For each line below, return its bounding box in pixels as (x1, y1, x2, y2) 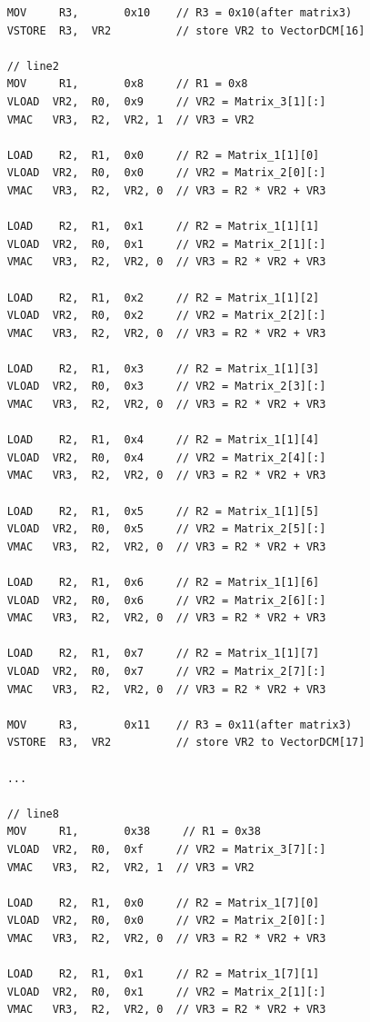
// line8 (6, 807, 59, 820)
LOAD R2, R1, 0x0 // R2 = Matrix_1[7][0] (6, 896, 320, 909)
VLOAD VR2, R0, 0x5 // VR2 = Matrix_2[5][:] (6, 522, 326, 536)
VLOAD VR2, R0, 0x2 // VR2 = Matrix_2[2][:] (6, 309, 326, 322)
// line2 (6, 59, 59, 73)
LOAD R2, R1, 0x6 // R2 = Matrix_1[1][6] (6, 576, 320, 589)
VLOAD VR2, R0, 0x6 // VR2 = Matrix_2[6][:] (6, 593, 326, 607)
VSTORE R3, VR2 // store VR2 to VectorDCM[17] (6, 736, 365, 749)
